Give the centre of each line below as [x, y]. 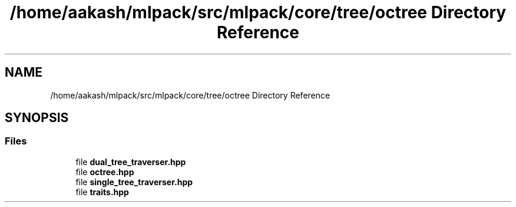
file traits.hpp [102, 192]
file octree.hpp [105, 172]
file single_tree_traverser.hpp [134, 182]
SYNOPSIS [37, 118]
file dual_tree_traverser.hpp [131, 162]
